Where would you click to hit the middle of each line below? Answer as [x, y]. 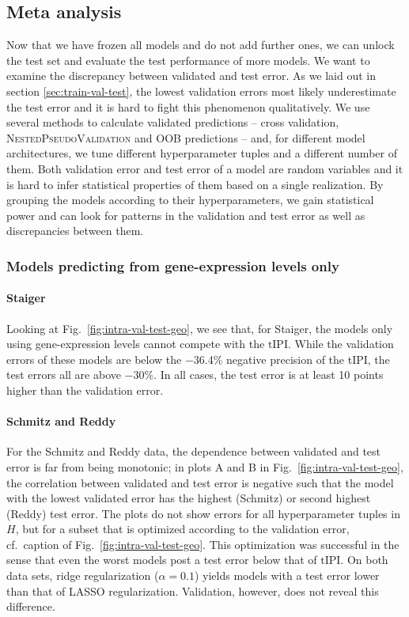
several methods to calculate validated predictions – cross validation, [173, 122]
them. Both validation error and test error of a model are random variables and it [205, 168]
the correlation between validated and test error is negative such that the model [200, 482]
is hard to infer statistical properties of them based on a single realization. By [195, 184]
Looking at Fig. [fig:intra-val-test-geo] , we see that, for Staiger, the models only [200, 328]
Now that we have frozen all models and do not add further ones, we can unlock [201, 45]
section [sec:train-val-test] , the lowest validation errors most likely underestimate [201, 91]
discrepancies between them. [75, 231]
